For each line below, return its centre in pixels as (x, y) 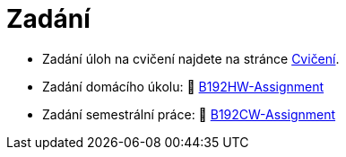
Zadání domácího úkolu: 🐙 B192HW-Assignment (183, 86)
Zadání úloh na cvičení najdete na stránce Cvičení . (191, 58)
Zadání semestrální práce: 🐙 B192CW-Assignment (189, 114)
